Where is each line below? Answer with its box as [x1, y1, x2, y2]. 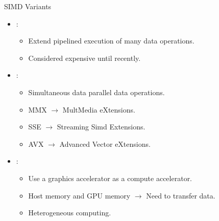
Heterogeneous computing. [28, 207, 111, 218]
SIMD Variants [4, 1, 52, 11]
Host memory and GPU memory [28, 190, 131, 201]
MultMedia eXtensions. [62, 104, 135, 115]
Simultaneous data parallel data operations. [28, 86, 165, 97]
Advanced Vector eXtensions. [59, 138, 151, 149]
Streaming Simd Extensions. [57, 121, 145, 132]
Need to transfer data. [146, 190, 215, 201]
